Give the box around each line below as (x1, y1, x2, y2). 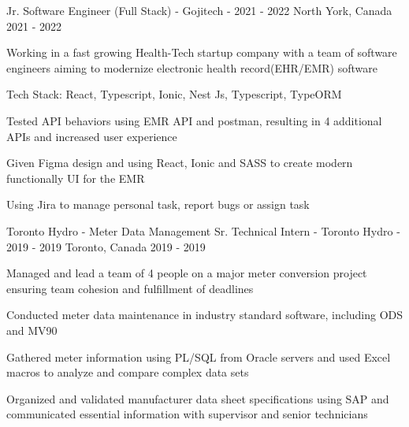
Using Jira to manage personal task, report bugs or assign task (6, 196, 310, 213)
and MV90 (6, 321, 58, 338)
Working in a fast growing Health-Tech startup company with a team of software (6, 44, 397, 61)
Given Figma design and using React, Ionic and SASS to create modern (6, 154, 353, 171)
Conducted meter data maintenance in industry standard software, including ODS (6, 306, 403, 323)
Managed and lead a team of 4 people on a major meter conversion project (6, 265, 367, 281)
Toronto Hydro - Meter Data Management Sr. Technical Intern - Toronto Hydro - (6, 222, 400, 239)
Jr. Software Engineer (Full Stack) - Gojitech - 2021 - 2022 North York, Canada (6, 2, 392, 18)
